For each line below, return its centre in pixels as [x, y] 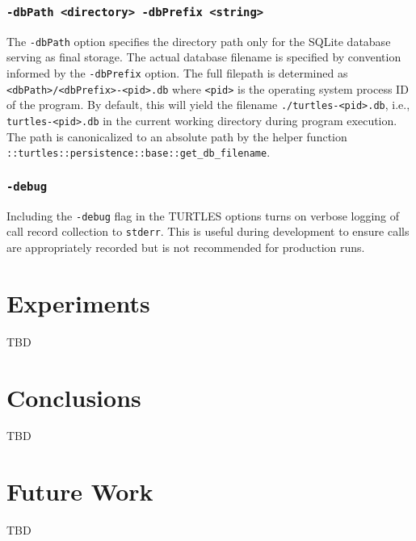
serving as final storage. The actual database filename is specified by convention [204, 57]
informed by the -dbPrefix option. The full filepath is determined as [177, 73]
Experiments [78, 302]
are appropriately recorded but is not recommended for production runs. [186, 247]
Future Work [80, 491]
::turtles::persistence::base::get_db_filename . [139, 152]
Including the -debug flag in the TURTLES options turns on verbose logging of [203, 215]
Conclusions [74, 397]
